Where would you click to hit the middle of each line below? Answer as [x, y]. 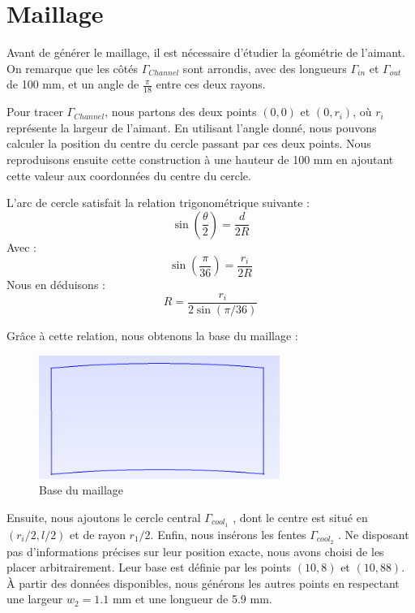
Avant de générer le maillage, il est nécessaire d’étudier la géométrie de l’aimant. [206, 52]
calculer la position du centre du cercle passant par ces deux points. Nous [189, 143]
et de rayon [98, 534]
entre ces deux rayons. [211, 84]
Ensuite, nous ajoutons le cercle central [104, 517]
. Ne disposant [374, 534]
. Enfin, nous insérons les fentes [228, 534]
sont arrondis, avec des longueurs [265, 68]
